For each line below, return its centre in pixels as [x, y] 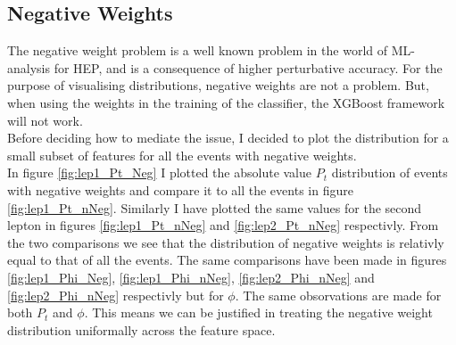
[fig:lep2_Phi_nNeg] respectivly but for [116, 295]
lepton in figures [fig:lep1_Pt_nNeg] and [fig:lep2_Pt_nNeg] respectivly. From [223, 225]
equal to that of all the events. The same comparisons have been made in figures [227, 260]
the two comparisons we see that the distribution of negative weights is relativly [226, 242]
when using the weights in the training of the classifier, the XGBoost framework [226, 102]
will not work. [45, 120]
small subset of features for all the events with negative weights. [182, 155]
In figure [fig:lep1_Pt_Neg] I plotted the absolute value [160, 172]
